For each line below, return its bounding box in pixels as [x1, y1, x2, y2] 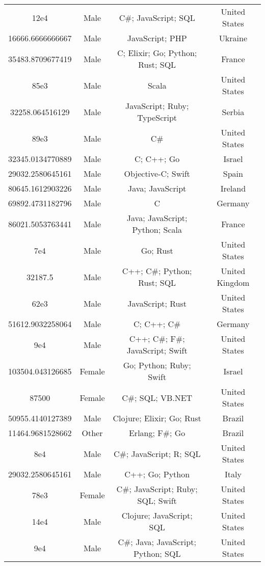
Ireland [220, 182, 246, 194]
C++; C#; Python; [122, 265, 192, 277]
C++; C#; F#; [129, 333, 185, 344]
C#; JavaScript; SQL [119, 11, 195, 23]
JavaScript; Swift [126, 344, 188, 356]
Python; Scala [132, 224, 182, 235]
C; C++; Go [135, 153, 180, 165]
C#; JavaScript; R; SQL [113, 447, 201, 460]
